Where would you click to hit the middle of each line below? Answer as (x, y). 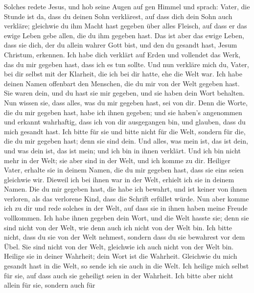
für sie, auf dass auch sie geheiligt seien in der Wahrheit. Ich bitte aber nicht (119, 275)
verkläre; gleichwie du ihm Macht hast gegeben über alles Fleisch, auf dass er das (126, 26)
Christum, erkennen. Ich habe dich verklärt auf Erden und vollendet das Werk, (122, 54)
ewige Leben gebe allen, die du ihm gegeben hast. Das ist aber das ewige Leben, (124, 35)
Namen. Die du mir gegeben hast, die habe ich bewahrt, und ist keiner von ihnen (126, 189)
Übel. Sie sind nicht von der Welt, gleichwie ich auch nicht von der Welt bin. (119, 246)
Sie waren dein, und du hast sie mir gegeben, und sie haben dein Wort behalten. (124, 93)
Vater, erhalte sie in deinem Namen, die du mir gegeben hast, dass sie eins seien (124, 170)
